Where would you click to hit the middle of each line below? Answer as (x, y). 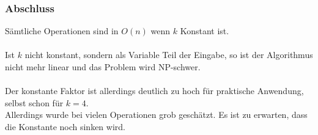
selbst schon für (34, 102)
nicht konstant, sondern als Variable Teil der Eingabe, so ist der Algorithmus (169, 55)
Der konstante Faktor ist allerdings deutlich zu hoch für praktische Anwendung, (154, 91)
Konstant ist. (205, 31)
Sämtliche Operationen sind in (62, 31)
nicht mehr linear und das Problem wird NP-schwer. (103, 67)
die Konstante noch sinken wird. (65, 126)
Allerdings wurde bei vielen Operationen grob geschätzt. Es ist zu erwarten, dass (156, 115)
